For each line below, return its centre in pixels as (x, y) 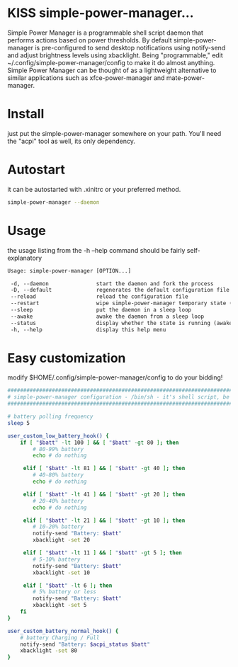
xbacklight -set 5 (60, 605)
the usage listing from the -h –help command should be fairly (96, 250)
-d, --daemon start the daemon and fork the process (112, 284)
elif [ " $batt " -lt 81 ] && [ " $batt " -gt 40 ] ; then (104, 469)
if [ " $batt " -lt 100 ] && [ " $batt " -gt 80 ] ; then (100, 443)
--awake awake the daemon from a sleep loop (107, 317)
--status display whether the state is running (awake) (123, 323)
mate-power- (186, 78)
